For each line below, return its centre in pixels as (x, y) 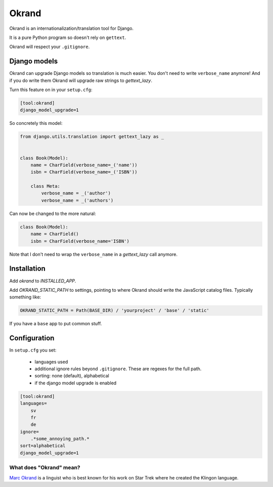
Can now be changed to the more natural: (53, 213)
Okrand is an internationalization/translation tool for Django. (72, 28)
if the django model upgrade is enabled (76, 383)
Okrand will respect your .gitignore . (50, 47)
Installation (27, 269)
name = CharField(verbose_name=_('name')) (84, 165)
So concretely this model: (36, 123)
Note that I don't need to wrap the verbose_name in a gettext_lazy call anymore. (94, 254)
